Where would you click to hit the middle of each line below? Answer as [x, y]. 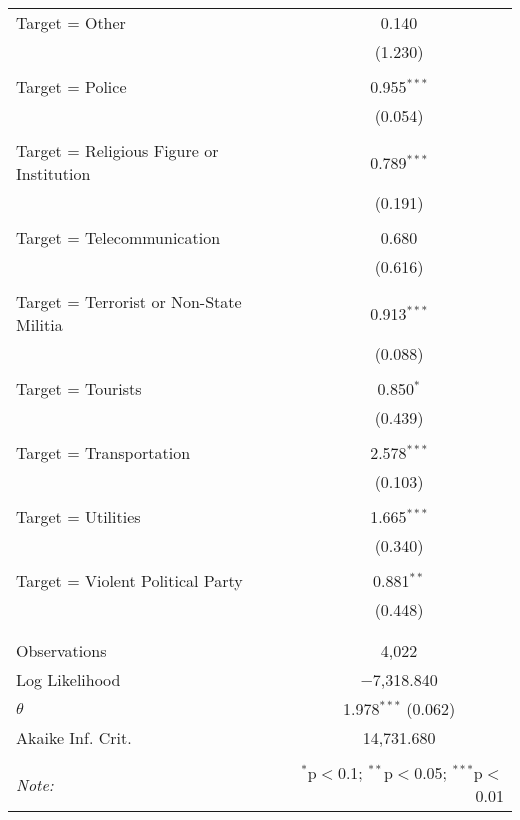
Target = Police [71, 86]
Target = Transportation [103, 452]
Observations [61, 650]
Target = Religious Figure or [117, 150]
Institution [53, 173]
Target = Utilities [78, 516]
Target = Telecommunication [118, 237]
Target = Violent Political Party [129, 580]
